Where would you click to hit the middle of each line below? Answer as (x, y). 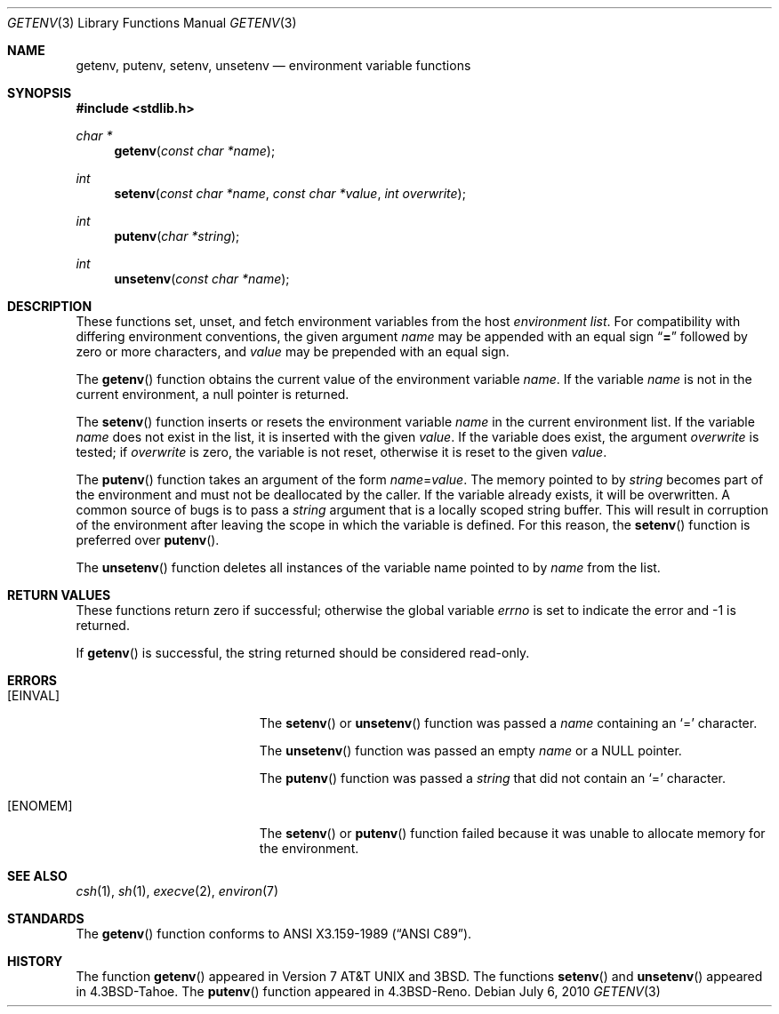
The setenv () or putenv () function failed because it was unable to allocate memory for (512, 833)
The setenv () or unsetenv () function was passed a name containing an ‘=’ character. (508, 723)
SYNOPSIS (40, 93)
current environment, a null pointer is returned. (213, 394)
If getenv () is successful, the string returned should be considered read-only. (303, 653)
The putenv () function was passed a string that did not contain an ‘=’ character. (493, 778)
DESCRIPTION (50, 306)
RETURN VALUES (59, 595)
